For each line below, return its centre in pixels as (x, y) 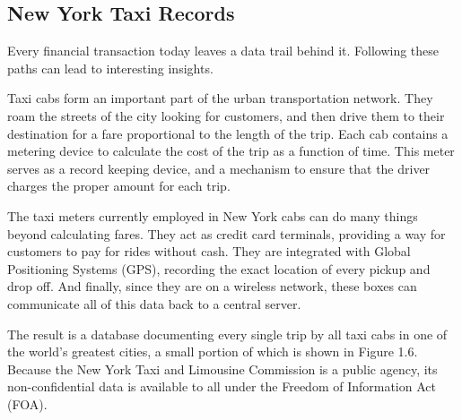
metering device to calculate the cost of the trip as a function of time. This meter (231, 151)
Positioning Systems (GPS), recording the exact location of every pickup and (219, 268)
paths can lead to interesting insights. (110, 68)
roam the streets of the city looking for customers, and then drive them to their (226, 115)
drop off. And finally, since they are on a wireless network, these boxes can (212, 286)
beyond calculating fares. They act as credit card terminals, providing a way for (227, 233)
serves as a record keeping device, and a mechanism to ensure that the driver (219, 168)
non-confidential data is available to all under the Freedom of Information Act (222, 386)
